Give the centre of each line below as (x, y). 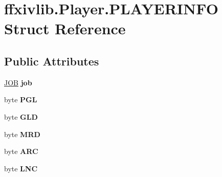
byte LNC (21, 168)
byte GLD (21, 116)
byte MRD (22, 134)
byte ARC (21, 151)
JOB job (18, 82)
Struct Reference (65, 28)
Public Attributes (52, 61)
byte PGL (21, 99)
